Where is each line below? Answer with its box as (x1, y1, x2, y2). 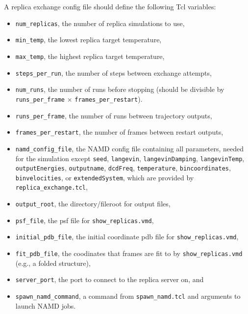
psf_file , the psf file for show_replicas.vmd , (15, 215, 154, 225)
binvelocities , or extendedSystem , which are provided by (15, 172, 194, 182)
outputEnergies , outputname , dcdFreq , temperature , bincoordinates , (15, 163, 231, 173)
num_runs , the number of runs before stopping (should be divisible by (15, 84, 224, 94)
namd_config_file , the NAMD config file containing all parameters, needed (15, 143, 244, 153)
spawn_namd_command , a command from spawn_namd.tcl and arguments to (15, 291, 241, 301)
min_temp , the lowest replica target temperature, (15, 34, 162, 45)
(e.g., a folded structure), (15, 257, 91, 268)
